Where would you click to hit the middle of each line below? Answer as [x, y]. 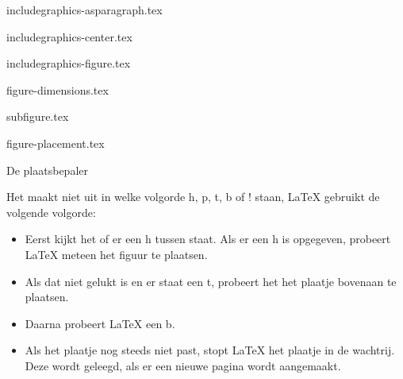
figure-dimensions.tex [58, 89]
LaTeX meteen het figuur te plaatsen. [116, 254]
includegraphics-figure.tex [69, 63]
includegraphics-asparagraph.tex [84, 10]
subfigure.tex [38, 116]
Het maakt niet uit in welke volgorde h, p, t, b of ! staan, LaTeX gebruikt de [193, 197]
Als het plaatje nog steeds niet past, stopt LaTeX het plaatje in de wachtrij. [210, 350]
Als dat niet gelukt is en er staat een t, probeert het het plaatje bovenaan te [211, 281]
